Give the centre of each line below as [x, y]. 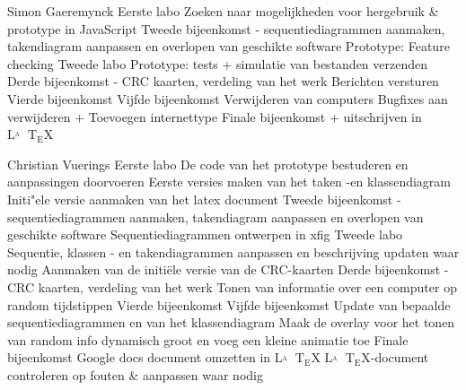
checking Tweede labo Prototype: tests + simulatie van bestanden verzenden [218, 63]
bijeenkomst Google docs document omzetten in [139, 357]
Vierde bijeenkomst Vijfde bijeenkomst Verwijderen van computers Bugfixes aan [228, 98]
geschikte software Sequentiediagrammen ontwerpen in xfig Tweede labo [205, 234]
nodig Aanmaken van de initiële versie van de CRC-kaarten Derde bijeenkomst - [228, 269]
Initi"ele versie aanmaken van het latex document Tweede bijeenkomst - [204, 199]
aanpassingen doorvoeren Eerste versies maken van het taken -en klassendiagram [229, 182]
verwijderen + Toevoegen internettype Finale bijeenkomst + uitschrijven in [215, 116]
